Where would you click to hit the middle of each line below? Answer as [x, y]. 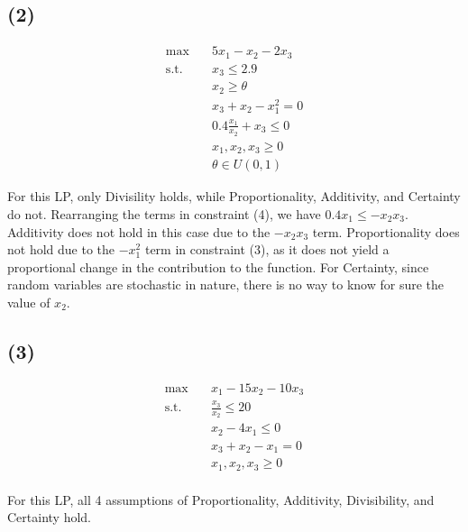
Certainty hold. [50, 517]
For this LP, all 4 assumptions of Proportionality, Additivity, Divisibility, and [221, 499]
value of [29, 302]
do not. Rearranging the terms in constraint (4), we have [164, 214]
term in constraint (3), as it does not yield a [267, 249]
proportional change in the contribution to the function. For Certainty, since [218, 266]
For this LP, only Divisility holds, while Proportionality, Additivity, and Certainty [234, 196]
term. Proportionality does [386, 231]
